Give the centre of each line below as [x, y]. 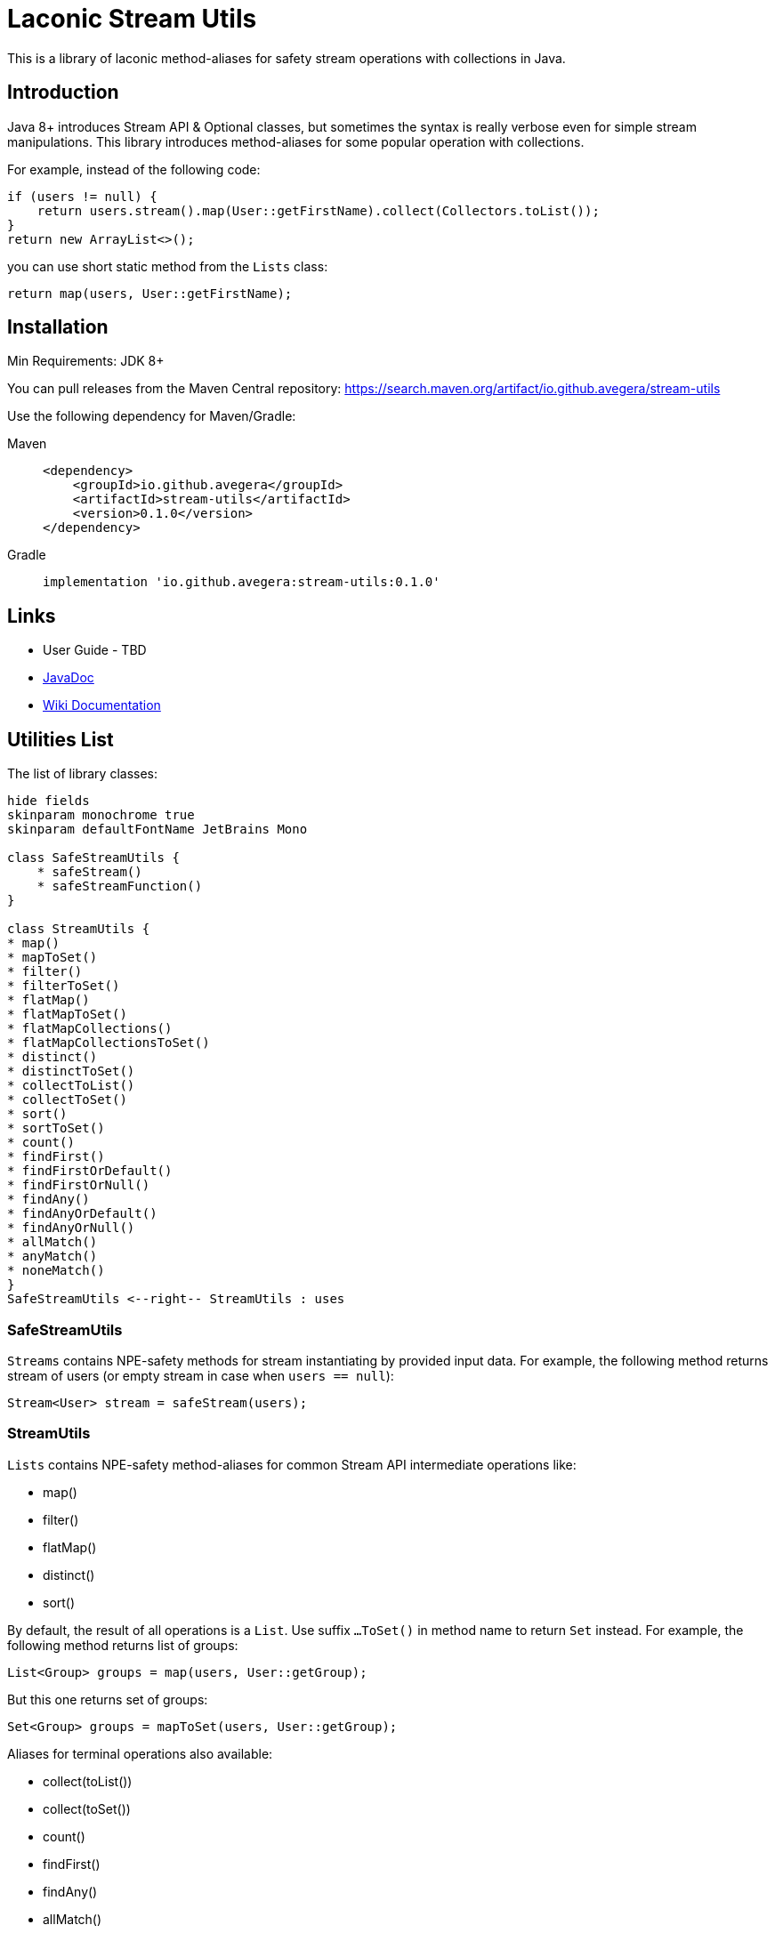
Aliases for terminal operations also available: [140, 1753]
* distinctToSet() [71, 1071]
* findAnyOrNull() [71, 1228]
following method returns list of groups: [123, 1645]
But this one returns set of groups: [108, 1699]
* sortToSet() [56, 1128]
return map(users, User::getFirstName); [150, 293]
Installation [58, 327]
